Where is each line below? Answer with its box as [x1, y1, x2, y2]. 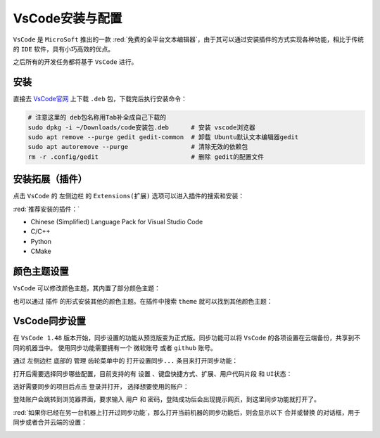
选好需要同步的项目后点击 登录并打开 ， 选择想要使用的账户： [13, 382, 189, 390]
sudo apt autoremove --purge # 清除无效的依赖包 [27, 143, 248, 151]
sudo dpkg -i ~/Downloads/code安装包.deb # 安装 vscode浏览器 [27, 123, 256, 131]
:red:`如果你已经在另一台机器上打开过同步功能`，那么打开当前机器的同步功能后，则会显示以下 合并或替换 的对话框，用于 [13, 408, 360, 416]
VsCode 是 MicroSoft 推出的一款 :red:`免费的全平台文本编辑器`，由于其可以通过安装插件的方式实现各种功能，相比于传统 [13, 35, 365, 44]
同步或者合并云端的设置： [13, 418, 87, 427]
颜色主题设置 [13, 266, 69, 278]
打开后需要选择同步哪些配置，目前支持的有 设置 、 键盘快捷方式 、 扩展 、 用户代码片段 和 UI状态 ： [13, 369, 293, 378]
